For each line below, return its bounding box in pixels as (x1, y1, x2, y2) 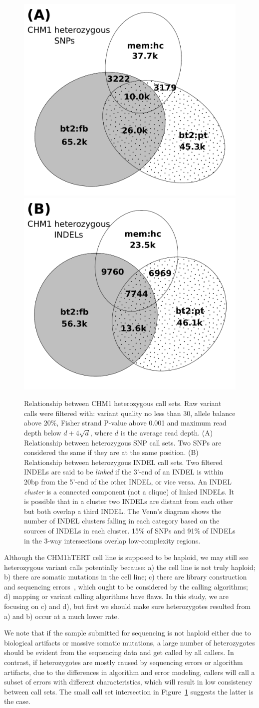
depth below (24, 427, 61, 437)
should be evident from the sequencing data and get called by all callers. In (4, 647, 234, 657)
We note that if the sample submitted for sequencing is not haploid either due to (4, 627, 251, 638)
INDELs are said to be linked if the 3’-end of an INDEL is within (24, 466, 224, 477)
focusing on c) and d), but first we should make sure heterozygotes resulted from (4, 601, 251, 611)
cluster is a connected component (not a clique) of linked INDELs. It (24, 486, 235, 496)
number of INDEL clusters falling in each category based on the (24, 515, 220, 526)
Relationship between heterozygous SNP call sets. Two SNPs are (24, 437, 222, 447)
